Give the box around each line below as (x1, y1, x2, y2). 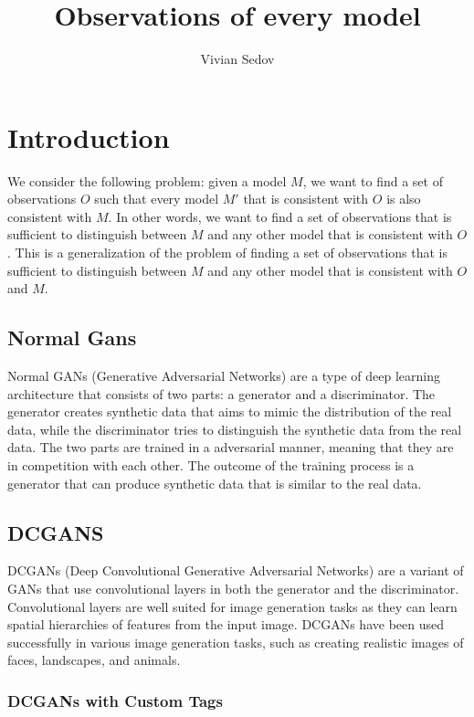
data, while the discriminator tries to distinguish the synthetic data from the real (7, 419, 462, 438)
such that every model (94, 189, 219, 208)
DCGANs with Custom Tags (7, 689, 223, 712)
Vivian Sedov (200, 49, 275, 69)
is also (386, 189, 421, 208)
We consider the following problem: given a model (7, 171, 287, 190)
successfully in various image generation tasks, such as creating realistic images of (7, 632, 464, 651)
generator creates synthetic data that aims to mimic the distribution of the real (7, 402, 452, 421)
